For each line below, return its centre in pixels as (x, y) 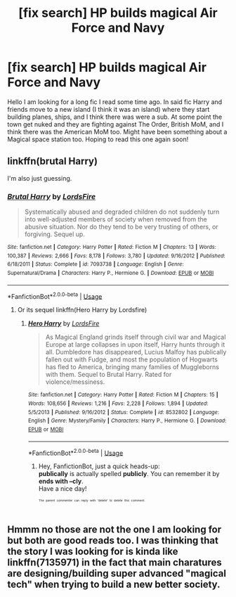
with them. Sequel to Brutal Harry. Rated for (109, 375)
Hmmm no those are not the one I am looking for (114, 530)
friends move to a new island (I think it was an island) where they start (109, 109)
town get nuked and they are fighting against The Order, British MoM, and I (116, 124)
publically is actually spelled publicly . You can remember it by (129, 474)
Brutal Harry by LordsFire (52, 196)
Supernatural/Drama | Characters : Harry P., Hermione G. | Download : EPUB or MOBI (111, 273)
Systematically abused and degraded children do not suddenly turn (122, 212)
